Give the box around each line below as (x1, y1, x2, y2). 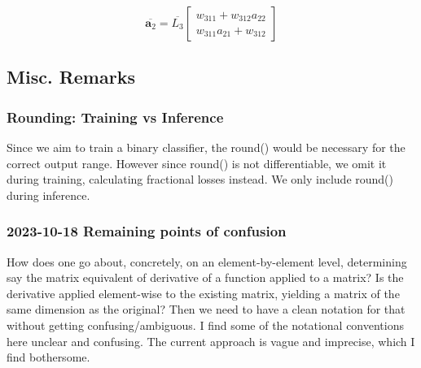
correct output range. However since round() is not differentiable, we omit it (7, 154, 387, 171)
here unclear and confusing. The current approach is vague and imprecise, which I (7, 332, 415, 349)
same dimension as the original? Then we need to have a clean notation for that (7, 301, 406, 318)
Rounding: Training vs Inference (7, 106, 224, 127)
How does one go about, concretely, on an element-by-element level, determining (7, 253, 407, 270)
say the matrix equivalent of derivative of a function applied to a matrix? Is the (7, 269, 404, 286)
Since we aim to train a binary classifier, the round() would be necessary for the (7, 139, 406, 155)
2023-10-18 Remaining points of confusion (7, 221, 287, 241)
